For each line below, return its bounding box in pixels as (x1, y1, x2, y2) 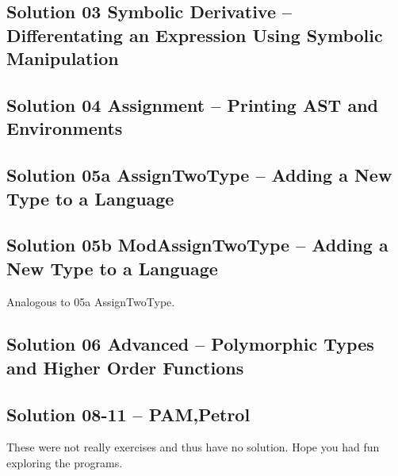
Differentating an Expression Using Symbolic (6, 22, 383, 47)
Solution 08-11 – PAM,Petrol (6, 401, 251, 426)
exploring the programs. (6, 455, 123, 471)
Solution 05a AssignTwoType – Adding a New (6, 163, 392, 187)
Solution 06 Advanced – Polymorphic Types (6, 332, 374, 356)
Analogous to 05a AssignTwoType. (6, 293, 175, 309)
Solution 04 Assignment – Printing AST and (6, 92, 379, 117)
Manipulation (6, 46, 119, 71)
